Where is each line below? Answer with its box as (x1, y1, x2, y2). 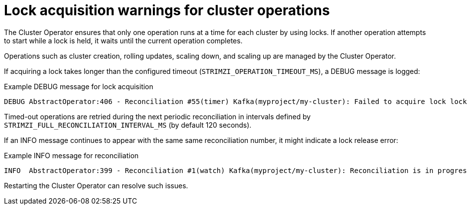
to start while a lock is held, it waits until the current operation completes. (4, 36, 243, 45)
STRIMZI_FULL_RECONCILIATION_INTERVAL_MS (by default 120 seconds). (4, 120, 252, 129)
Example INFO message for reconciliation (4, 151, 139, 160)
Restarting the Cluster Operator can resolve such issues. (4, 181, 188, 190)
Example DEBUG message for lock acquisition (4, 82, 153, 91)
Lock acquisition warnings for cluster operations (4, 2, 330, 19)
